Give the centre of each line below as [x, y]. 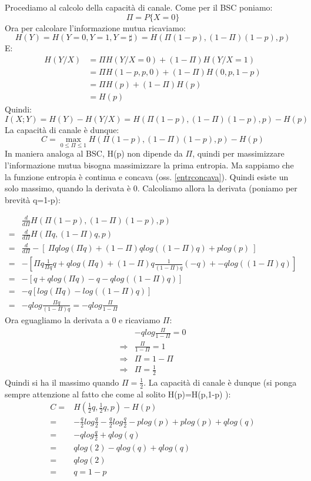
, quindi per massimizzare [238, 153]
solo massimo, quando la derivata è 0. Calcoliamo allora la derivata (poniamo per [151, 188]
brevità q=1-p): [33, 199]
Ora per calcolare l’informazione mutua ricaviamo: [95, 27]
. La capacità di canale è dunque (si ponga [220, 382]
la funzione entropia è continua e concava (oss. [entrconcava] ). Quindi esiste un [147, 176]
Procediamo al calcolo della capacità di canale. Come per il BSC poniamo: [139, 7]
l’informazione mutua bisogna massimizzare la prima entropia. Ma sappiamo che [149, 165]
